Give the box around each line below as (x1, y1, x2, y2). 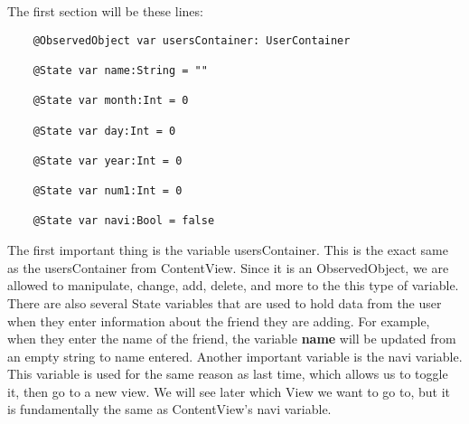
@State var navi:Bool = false (33, 214, 215, 228)
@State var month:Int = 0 (33, 94, 189, 108)
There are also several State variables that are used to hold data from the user (7, 293, 442, 312)
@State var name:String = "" (33, 63, 208, 77)
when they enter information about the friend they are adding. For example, (7, 311, 430, 330)
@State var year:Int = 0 (33, 154, 183, 167)
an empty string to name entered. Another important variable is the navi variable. (7, 346, 463, 365)
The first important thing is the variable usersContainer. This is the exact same (7, 240, 448, 259)
